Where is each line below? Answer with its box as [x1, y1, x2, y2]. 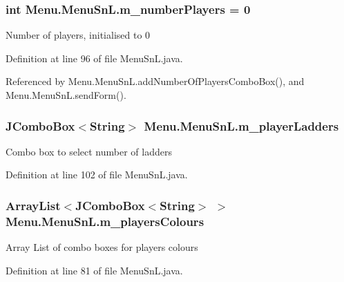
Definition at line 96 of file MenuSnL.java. [6, 50, 183, 65]
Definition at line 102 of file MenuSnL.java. [6, 167, 188, 182]
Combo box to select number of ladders [6, 144, 172, 158]
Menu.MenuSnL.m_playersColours [6, 212, 204, 229]
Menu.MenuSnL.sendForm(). [6, 88, 126, 102]
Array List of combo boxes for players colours [6, 240, 198, 254]
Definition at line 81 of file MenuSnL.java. [6, 263, 183, 277]
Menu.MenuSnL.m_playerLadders [144, 117, 339, 134]
